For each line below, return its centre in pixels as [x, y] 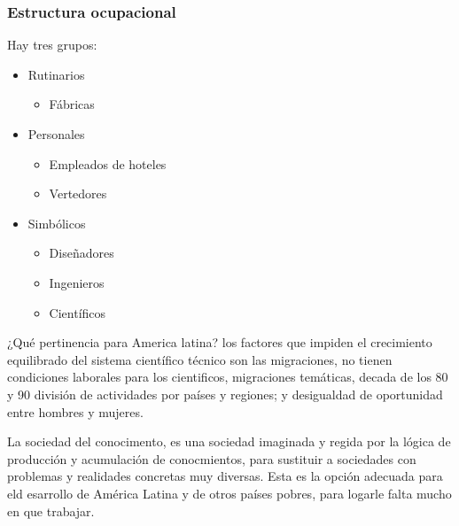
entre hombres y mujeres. [75, 411]
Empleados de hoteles [108, 163]
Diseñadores [82, 253]
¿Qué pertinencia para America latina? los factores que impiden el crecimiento [220, 342]
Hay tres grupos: [52, 45]
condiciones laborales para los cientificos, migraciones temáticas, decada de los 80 [228, 377]
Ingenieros [77, 282]
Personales [56, 134]
